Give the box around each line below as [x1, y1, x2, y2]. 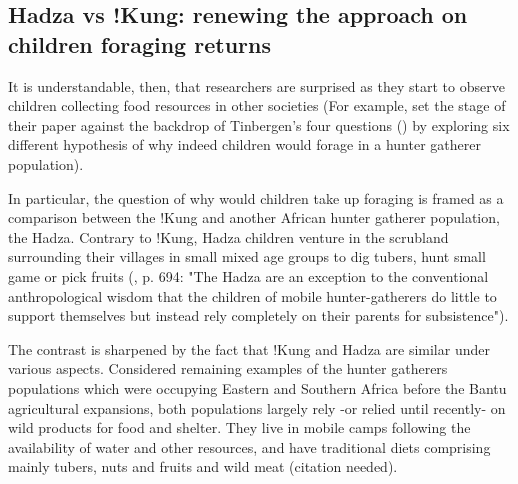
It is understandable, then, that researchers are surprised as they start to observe [8, 75, 505, 96]
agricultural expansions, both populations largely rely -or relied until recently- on [8, 397, 506, 418]
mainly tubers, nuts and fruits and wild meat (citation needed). [8, 456, 398, 477]
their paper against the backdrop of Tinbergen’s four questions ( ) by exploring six [8, 114, 510, 135]
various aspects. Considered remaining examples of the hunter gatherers [8, 358, 448, 379]
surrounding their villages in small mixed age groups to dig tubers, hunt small [8, 246, 486, 267]
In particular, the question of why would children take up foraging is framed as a [8, 187, 504, 208]
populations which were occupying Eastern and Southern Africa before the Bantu [8, 377, 507, 398]
